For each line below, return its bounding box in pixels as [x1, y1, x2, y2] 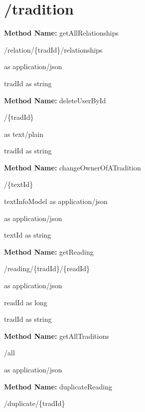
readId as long [4, 297, 47, 307]
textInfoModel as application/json [4, 196, 108, 207]
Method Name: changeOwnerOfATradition [4, 162, 141, 172]
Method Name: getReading [4, 246, 94, 257]
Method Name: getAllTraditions [4, 330, 109, 341]
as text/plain [4, 128, 44, 139]
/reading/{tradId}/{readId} [4, 263, 90, 274]
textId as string [4, 230, 51, 240]
